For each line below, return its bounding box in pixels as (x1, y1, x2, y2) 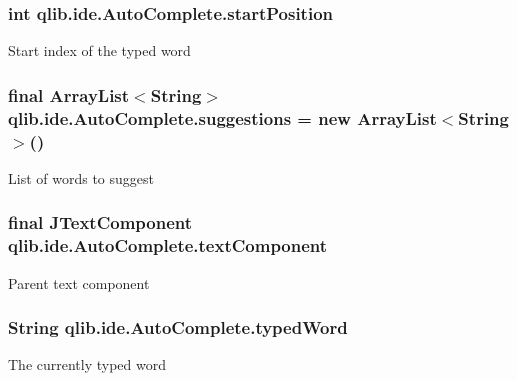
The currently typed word (8, 354, 167, 375)
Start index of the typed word (8, 40, 191, 61)
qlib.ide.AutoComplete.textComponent (8, 233, 328, 258)
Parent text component (8, 272, 150, 293)
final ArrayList (8, 82, 130, 107)
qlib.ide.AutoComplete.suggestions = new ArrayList (8, 105, 437, 130)
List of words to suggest (8, 167, 154, 188)
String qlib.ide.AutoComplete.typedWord (8, 315, 348, 340)
